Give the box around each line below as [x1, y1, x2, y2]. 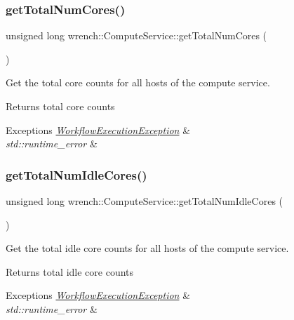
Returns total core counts [6, 99, 115, 113]
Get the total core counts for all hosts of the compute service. [6, 75, 270, 90]
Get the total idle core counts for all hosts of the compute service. [6, 241, 289, 255]
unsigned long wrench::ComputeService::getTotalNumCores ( [6, 28, 267, 43]
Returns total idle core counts [6, 264, 134, 279]
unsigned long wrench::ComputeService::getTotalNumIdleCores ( [6, 194, 283, 208]
